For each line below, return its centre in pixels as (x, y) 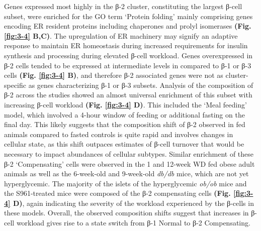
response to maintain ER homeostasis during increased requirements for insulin (126, 45)
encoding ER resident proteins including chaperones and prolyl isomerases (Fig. (128, 26)
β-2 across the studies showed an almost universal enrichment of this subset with (128, 95)
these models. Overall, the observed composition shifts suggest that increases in (126, 213)
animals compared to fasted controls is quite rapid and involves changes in (119, 134)
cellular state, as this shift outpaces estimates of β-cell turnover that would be (124, 144)
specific (15, 85)
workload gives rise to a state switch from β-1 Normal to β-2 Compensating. (133, 223)
